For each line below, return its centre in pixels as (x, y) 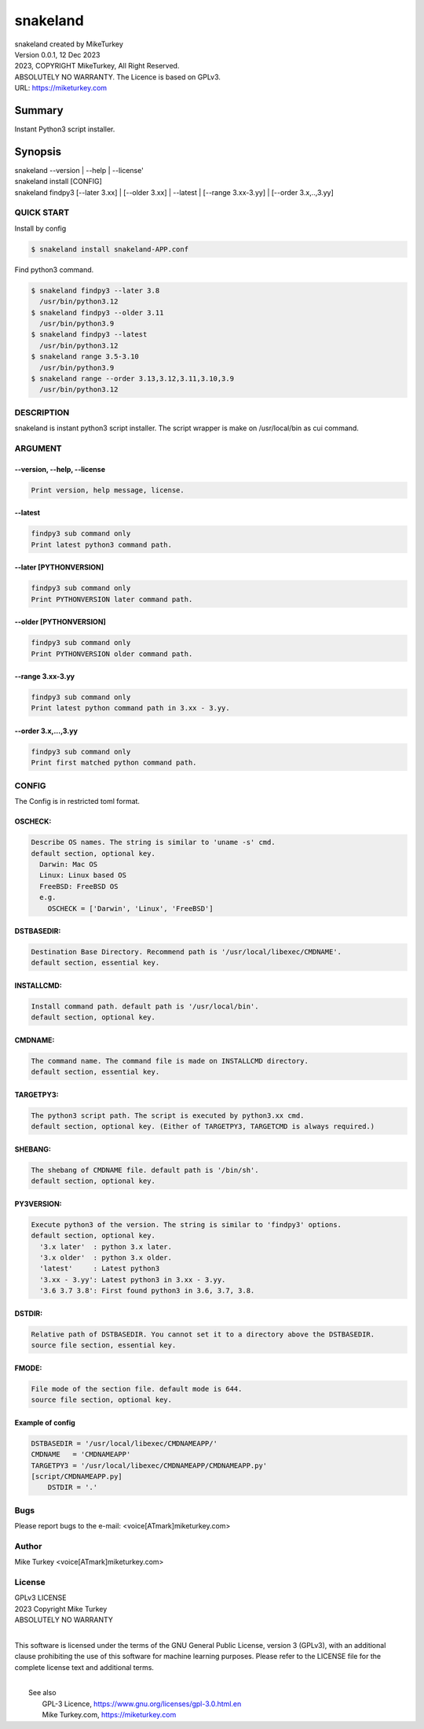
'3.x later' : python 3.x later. (106, 1246)
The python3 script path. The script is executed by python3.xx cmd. (168, 1115)
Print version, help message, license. (108, 490)
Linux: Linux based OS (83, 876)
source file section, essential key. (104, 1346)
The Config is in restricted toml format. (77, 802)
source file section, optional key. (102, 1400)
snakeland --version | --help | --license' (79, 170)
